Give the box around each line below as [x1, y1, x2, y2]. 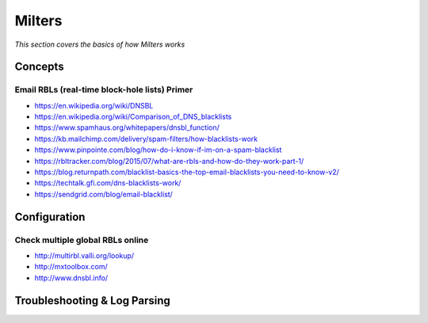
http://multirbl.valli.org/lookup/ [34, 250, 135, 260]
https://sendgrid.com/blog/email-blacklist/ [34, 189, 174, 199]
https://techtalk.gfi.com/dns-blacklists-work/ [34, 178, 182, 188]
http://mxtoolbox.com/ [34, 262, 108, 272]
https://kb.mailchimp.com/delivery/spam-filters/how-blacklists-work [34, 134, 258, 143]
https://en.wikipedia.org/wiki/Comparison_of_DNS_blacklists [34, 112, 232, 122]
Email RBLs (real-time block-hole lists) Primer [14, 84, 193, 95]
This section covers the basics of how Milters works [14, 40, 185, 49]
